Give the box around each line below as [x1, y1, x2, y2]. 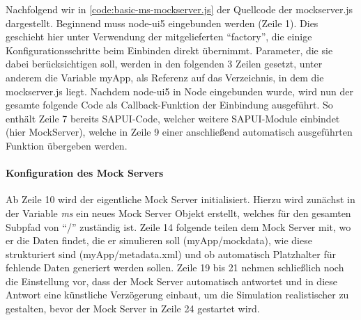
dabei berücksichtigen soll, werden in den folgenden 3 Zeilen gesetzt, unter [6, 56, 323, 71]
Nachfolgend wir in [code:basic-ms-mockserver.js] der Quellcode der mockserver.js [6, 2, 353, 16]
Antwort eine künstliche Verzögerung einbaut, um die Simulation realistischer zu [6, 287, 349, 302]
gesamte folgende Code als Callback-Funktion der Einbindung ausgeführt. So [6, 97, 333, 112]
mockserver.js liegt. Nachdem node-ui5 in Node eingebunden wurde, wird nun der [6, 83, 353, 98]
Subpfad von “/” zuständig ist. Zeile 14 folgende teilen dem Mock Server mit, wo [6, 219, 351, 234]
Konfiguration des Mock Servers [6, 166, 164, 180]
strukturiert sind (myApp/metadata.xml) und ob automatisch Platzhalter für [6, 246, 336, 261]
